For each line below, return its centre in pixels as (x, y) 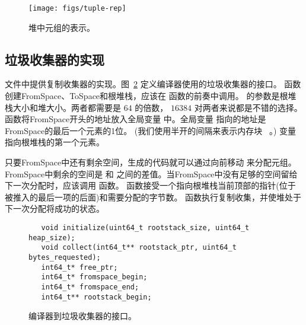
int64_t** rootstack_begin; (96, 297)
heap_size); (52, 238)
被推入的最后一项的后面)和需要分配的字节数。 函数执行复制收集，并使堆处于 (153, 197)
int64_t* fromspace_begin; (94, 277)
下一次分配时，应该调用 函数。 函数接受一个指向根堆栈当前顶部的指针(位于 (150, 185)
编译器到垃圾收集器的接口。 (82, 316)
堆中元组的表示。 (62, 27)
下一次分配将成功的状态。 (55, 208)
